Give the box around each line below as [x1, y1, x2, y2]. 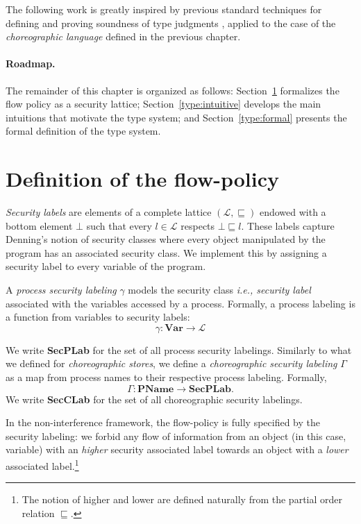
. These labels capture [241, 218, 335, 233]
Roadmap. [6, 56, 56, 71]
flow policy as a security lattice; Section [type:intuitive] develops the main [6, 96, 321, 111]
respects [180, 218, 215, 233]
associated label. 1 [6, 456, 79, 473]
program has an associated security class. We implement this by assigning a [6, 245, 327, 260]
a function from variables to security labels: [6, 310, 190, 324]
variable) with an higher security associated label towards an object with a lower [6, 442, 349, 457]
